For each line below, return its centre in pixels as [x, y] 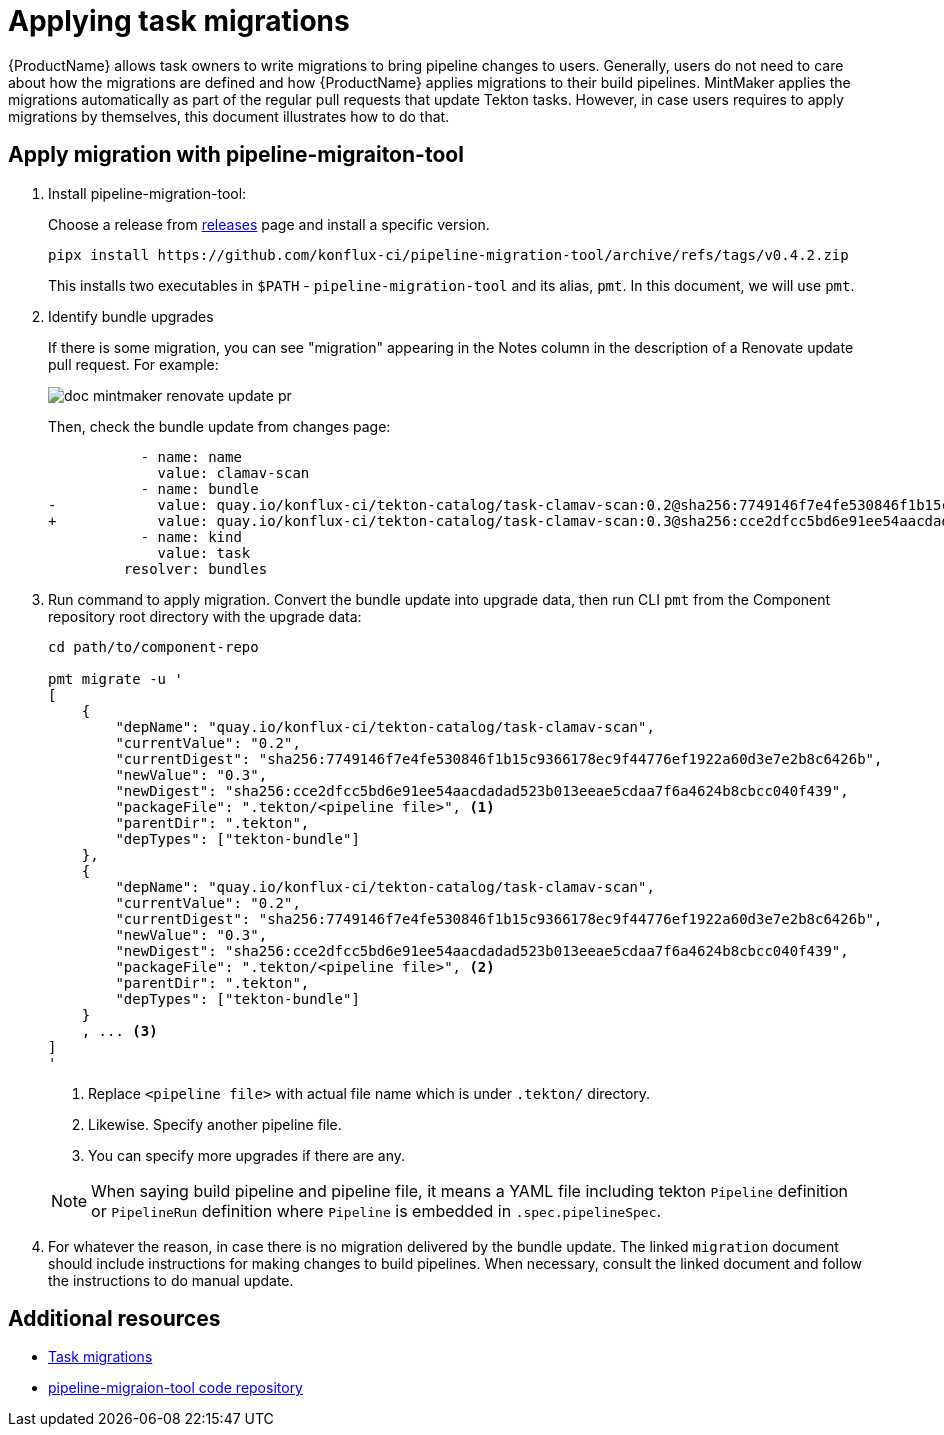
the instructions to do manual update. [171, 1280]
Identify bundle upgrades [131, 316]
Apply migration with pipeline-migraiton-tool [236, 155]
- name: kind [191, 536]
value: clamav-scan [233, 472]
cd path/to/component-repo [153, 646]
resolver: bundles [195, 568]
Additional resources [114, 1319]
